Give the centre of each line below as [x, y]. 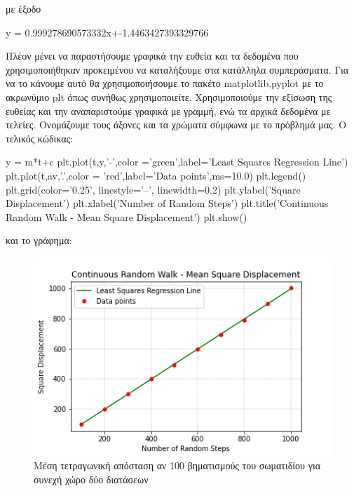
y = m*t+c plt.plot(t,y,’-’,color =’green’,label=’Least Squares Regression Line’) [177, 162]
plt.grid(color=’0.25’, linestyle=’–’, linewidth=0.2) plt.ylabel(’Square [153, 189]
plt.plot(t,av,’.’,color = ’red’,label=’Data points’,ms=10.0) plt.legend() [156, 175]
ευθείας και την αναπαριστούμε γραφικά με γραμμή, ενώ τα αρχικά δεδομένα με [168, 110]
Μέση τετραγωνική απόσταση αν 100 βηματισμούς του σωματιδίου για [177, 465]
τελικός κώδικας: [40, 138]
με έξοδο [23, 8]
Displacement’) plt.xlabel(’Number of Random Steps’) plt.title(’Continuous [167, 203]
